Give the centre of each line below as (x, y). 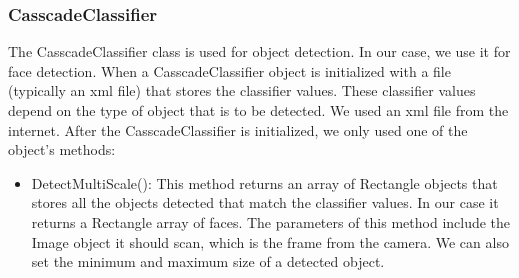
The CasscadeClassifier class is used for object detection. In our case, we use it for (259, 51)
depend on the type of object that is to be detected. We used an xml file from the (258, 110)
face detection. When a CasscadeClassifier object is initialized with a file (229, 70)
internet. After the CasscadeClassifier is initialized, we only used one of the (238, 129)
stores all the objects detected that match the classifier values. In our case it (265, 202)
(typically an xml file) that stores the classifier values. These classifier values (242, 90)
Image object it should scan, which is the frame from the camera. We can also (270, 241)
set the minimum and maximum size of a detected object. (208, 261)
